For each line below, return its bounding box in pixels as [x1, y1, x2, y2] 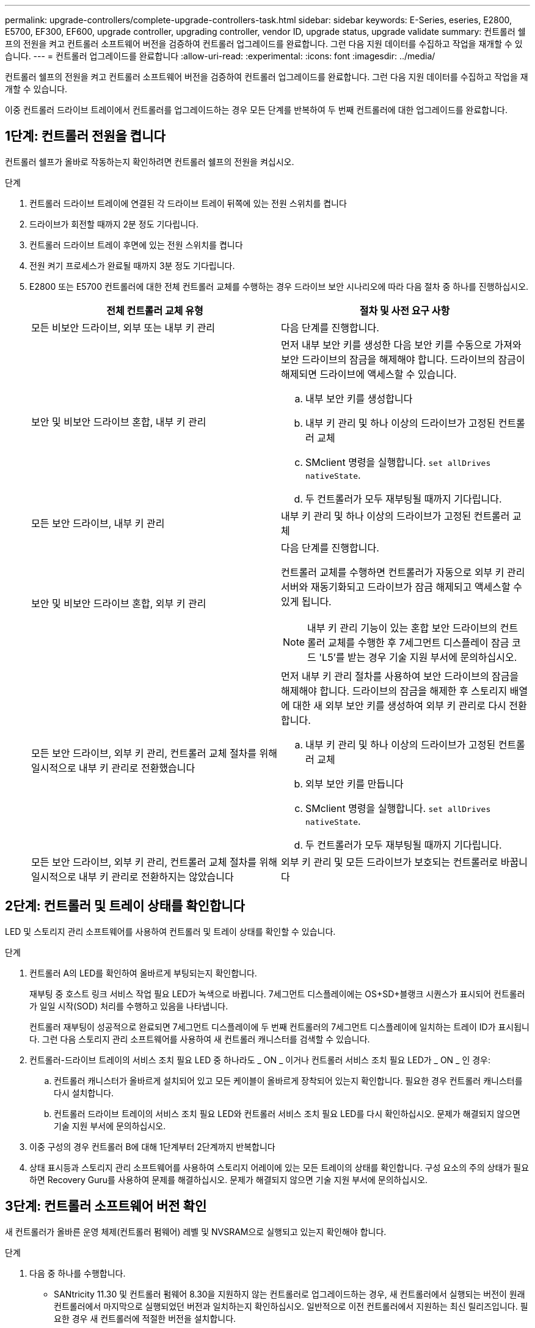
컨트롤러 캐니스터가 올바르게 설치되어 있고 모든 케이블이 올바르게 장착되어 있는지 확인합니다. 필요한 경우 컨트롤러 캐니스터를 [54, 1075, 523, 1086]
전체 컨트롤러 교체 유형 [106, 304, 203, 317]
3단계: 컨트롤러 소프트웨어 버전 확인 [5, 1198, 207, 1214]
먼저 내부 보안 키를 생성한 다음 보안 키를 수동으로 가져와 [281, 338, 522, 351]
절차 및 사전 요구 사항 [359, 304, 450, 317]
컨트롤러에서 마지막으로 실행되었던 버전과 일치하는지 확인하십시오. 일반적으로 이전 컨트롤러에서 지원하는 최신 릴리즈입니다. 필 [54, 1300, 528, 1311]
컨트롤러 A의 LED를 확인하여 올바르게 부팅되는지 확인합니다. [29, 967, 257, 978]
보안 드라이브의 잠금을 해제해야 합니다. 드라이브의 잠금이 [281, 353, 525, 366]
